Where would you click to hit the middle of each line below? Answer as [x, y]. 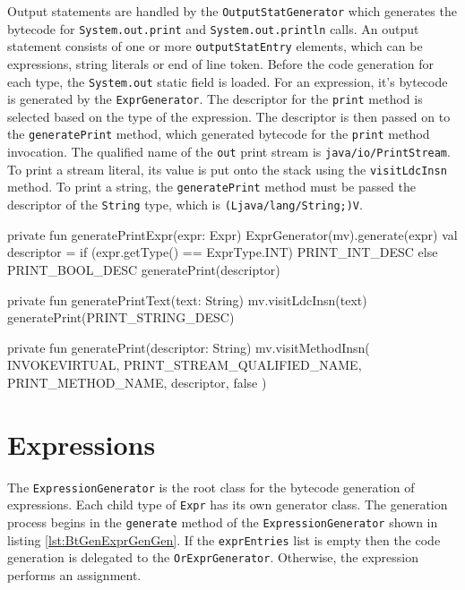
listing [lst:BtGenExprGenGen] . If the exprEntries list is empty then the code [224, 539]
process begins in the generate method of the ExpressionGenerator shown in [223, 522]
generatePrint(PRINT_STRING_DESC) [121, 317]
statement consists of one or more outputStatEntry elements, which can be [215, 46]
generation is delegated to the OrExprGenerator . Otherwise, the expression [213, 557]
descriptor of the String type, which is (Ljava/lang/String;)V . [185, 205]
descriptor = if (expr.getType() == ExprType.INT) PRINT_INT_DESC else [223, 252]
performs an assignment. [74, 574]
